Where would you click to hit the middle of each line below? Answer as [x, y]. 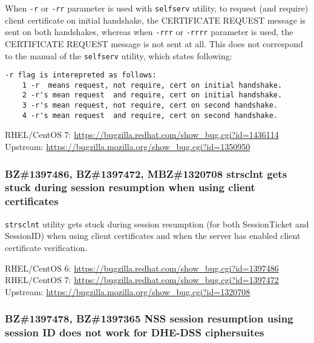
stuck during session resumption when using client [130, 187]
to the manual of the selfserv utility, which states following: [119, 55]
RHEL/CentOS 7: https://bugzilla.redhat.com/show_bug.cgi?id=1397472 [142, 280]
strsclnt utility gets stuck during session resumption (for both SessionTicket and [157, 224]
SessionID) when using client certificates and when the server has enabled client [153, 236]
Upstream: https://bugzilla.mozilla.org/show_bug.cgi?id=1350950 [128, 147]
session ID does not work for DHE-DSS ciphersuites [135, 332]
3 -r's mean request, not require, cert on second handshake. [150, 106]
